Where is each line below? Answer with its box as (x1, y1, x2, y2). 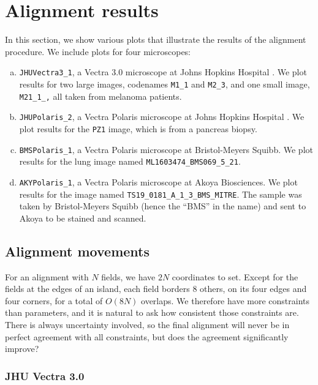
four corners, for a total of (5, 294, 103, 307)
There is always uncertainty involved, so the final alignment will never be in (5, 318, 290, 331)
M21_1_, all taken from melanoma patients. (19, 89, 182, 102)
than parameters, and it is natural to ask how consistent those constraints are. (5, 306, 299, 319)
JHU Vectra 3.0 (5, 368, 85, 383)
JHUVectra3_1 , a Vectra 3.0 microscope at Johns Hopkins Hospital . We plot (19, 65, 307, 78)
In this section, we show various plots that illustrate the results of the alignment (5, 33, 306, 46)
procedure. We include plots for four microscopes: (5, 45, 191, 58)
